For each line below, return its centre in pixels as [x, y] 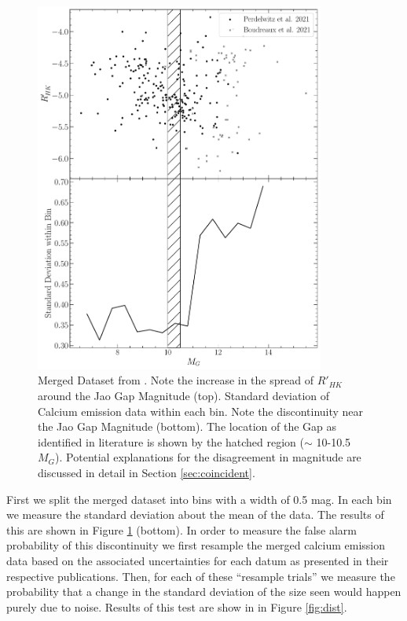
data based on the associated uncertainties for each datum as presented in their [198, 560]
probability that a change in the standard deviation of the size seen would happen [204, 592]
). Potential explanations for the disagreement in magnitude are [208, 457]
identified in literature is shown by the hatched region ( [171, 441]
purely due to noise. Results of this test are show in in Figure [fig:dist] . [177, 606]
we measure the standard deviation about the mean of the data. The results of [195, 514]
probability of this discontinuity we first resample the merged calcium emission [196, 545]
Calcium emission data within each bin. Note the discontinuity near [201, 411]
